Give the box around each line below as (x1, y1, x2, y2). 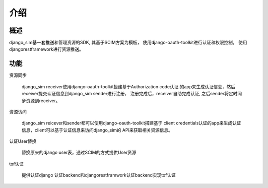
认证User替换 (9, 138, 37, 144)
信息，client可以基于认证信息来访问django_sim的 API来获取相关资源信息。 (21, 127, 173, 133)
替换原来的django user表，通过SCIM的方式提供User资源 (21, 149, 136, 156)
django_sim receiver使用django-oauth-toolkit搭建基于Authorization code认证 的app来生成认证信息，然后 (21, 83, 236, 89)
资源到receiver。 (25, 97, 61, 104)
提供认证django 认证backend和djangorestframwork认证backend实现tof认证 (21, 172, 176, 178)
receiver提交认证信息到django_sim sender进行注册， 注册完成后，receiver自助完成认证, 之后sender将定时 (21, 91, 238, 97)
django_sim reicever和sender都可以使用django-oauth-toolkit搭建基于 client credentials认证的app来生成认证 (21, 120, 242, 126)
